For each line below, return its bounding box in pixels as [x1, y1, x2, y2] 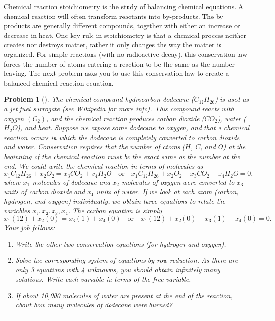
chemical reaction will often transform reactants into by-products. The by [4, 11, 223, 21]
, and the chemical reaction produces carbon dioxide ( [46, 113, 205, 123]
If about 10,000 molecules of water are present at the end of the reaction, [15, 290, 233, 300]
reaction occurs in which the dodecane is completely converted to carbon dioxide [4, 132, 240, 142]
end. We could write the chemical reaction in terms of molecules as [4, 160, 203, 171]
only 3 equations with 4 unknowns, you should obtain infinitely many [15, 264, 220, 274]
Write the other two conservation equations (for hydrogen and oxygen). [15, 238, 226, 249]
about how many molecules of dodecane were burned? [15, 300, 172, 310]
